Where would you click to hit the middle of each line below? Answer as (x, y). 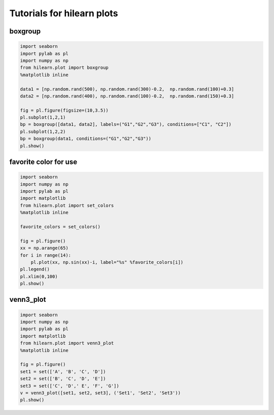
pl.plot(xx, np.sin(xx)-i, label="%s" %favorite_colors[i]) (107, 262)
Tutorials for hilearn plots (64, 13)
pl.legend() (35, 269)
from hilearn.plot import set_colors (67, 205)
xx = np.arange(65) (44, 248)
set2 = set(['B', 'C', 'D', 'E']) (63, 379)
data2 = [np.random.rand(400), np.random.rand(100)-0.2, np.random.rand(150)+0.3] (127, 96)
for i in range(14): (45, 255)
